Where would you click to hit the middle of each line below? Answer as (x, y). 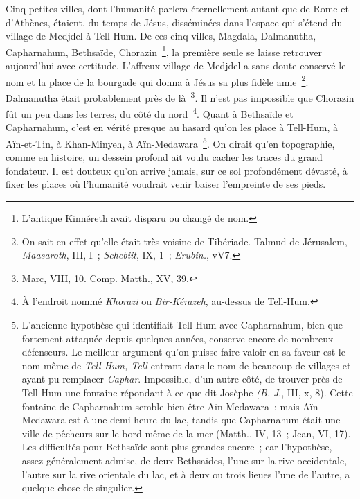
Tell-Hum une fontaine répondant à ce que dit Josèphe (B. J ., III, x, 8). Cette (187, 392)
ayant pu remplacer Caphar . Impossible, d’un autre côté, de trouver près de (182, 379)
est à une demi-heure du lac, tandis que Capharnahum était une (205, 420)
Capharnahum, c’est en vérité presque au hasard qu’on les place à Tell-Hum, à (172, 127)
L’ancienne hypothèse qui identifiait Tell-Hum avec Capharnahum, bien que (182, 324)
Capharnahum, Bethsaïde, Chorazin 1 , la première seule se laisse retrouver (164, 51)
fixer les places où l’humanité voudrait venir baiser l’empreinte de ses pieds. (166, 184)
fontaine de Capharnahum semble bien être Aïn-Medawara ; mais (161, 406)
